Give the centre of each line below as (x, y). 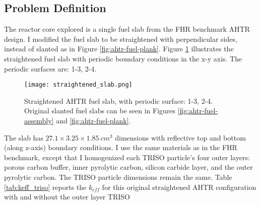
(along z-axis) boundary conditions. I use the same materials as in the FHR (121, 147)
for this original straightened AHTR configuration (179, 187)
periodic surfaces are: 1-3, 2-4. (50, 68)
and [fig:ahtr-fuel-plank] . (93, 121)
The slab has (24, 137)
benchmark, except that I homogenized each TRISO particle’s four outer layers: (127, 157)
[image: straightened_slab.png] (78, 85)
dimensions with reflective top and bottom (180, 137)
